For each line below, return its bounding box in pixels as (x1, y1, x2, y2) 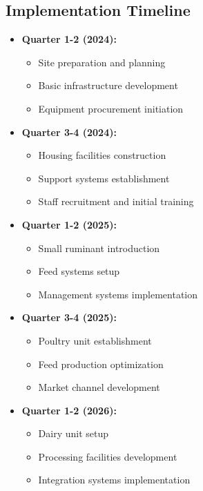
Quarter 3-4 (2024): (21, 124, 117, 139)
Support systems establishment (38, 171, 170, 185)
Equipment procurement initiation (38, 101, 184, 115)
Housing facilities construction (38, 148, 166, 162)
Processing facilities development (38, 449, 177, 463)
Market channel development (38, 380, 160, 394)
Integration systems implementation (38, 472, 191, 487)
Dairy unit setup (38, 426, 109, 441)
